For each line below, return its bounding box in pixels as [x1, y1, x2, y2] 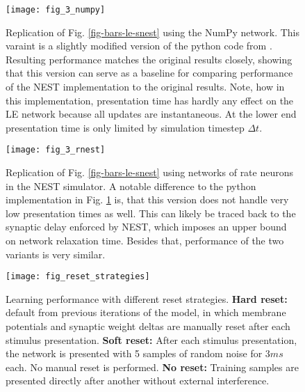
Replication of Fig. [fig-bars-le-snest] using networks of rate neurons [6, 165, 294, 180]
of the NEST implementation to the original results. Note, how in [6, 79, 285, 94]
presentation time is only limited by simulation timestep [6, 120, 245, 134]
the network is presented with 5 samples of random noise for [6, 346, 263, 361]
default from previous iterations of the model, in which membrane [6, 305, 286, 320]
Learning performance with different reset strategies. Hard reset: [6, 291, 288, 306]
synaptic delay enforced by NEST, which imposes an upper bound [6, 219, 287, 234]
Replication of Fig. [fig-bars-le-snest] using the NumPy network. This [6, 24, 300, 39]
